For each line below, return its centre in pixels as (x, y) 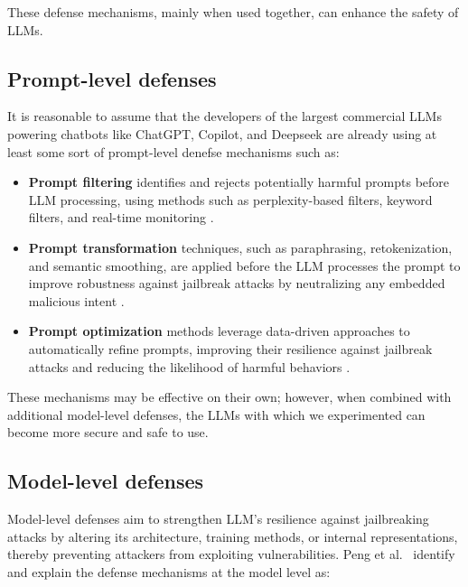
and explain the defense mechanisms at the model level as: (169, 571)
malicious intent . (76, 300)
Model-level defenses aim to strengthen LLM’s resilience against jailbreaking (218, 519)
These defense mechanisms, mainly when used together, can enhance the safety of (233, 12)
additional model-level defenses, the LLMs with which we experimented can (216, 414)
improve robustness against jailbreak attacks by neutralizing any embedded (237, 283)
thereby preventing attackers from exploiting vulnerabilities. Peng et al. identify (231, 554)
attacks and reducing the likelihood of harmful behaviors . (189, 366)
